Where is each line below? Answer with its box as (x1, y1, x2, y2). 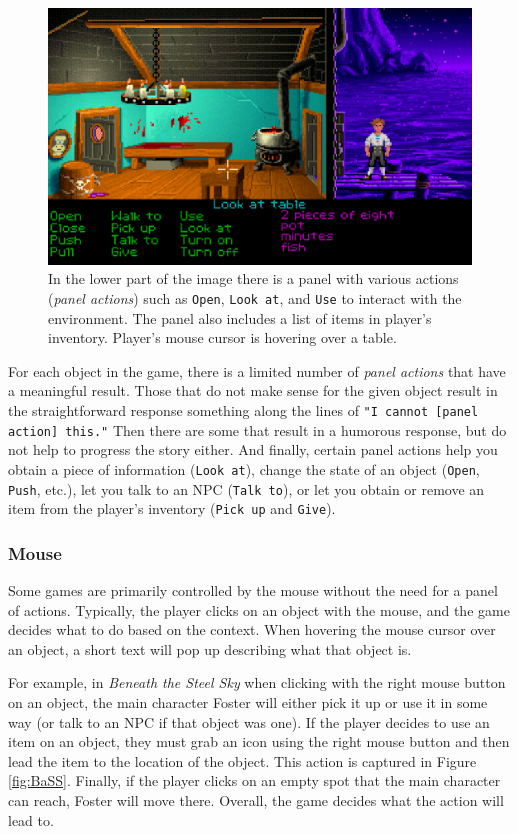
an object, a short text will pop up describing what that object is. (8, 638, 412, 659)
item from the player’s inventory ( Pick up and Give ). (8, 498, 336, 519)
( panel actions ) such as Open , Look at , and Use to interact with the (48, 287, 462, 308)
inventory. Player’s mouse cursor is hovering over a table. (48, 327, 397, 348)
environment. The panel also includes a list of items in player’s (48, 307, 432, 328)
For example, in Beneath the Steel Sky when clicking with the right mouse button (8, 672, 506, 693)
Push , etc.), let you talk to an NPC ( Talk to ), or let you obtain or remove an (8, 478, 485, 499)
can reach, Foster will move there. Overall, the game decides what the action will (8, 789, 504, 810)
